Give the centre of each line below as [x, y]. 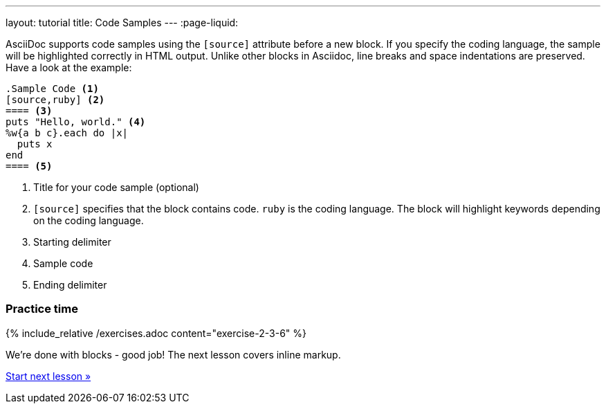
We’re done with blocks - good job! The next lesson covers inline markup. [173, 354]
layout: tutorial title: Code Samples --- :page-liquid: [122, 22]
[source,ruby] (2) [55, 100]
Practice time [42, 309]
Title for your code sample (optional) [116, 187]
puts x [35, 144]
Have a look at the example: [69, 67]
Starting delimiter [72, 242]
